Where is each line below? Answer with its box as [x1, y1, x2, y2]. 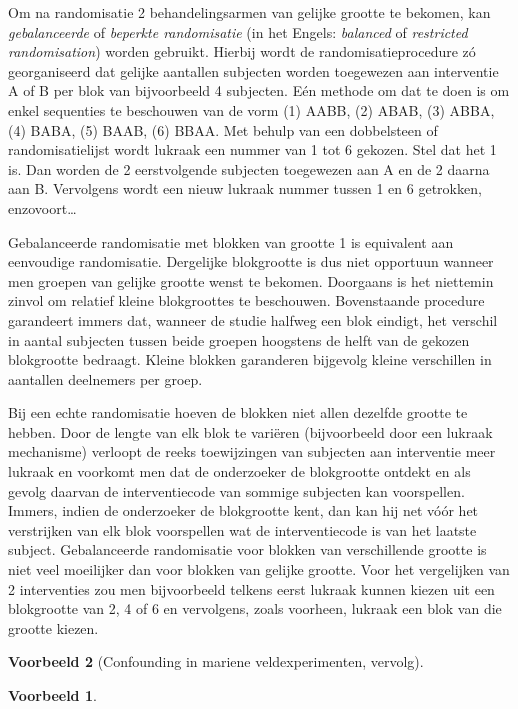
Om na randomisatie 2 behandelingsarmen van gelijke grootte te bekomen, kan [8, 2, 491, 22]
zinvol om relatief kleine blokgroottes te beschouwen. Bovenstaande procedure [8, 290, 485, 311]
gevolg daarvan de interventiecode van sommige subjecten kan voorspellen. [8, 480, 465, 501]
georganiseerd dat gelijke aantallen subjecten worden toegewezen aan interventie [8, 60, 499, 81]
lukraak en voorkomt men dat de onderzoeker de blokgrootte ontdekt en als [8, 461, 471, 482]
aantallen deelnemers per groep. [8, 368, 203, 389]
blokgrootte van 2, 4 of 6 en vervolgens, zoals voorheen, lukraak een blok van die [8, 598, 502, 619]
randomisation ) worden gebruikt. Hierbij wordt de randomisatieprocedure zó [8, 41, 476, 62]
